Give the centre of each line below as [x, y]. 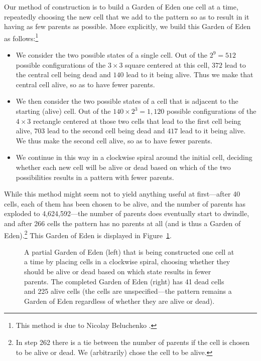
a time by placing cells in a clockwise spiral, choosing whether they [127, 261]
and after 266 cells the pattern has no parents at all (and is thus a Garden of [122, 223]
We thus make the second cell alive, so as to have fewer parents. [114, 140]
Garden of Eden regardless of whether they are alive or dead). [119, 301]
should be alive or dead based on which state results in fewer [118, 271]
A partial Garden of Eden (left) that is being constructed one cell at [129, 251]
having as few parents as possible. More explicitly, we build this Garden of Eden [127, 26]
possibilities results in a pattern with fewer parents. [95, 177]
